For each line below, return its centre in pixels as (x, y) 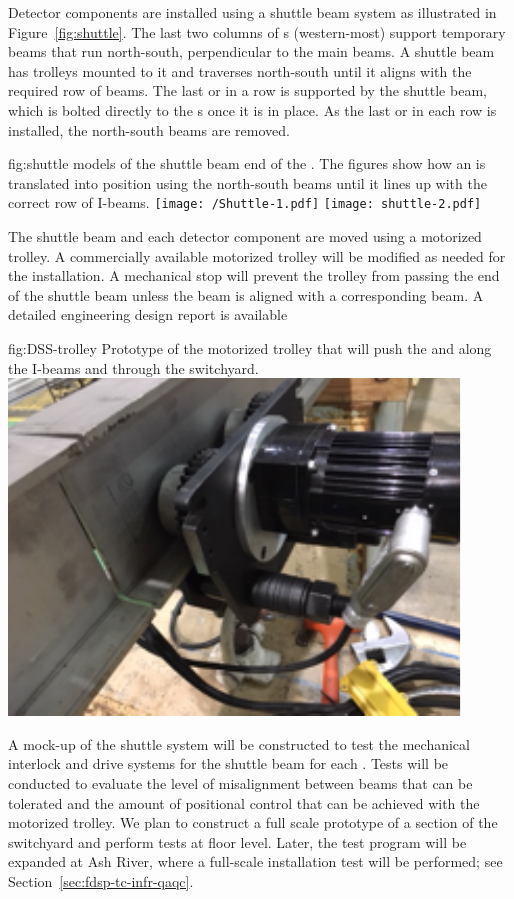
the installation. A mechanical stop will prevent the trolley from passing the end (254, 275)
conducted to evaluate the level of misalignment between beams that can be (240, 782)
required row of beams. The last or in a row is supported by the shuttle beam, (247, 90)
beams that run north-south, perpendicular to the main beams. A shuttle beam (251, 51)
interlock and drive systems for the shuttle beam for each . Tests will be (228, 763)
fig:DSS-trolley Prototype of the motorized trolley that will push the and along (250, 347)
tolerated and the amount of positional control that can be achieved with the (244, 802)
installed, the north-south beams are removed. (149, 129)
